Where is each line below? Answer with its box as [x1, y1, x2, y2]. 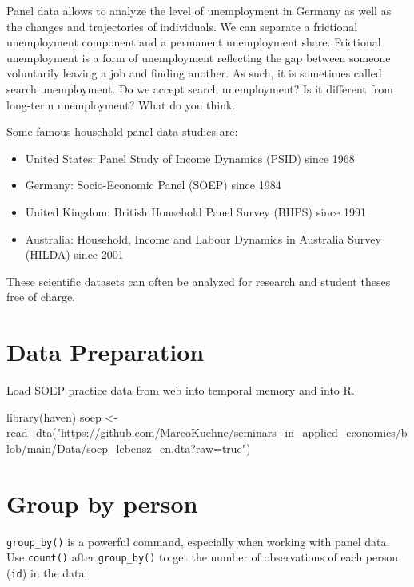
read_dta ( [6, 424, 57, 441]
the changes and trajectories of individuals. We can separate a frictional [6, 18, 358, 34]
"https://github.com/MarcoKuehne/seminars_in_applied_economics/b [56, 424, 408, 441]
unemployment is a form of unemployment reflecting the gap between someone [6, 49, 391, 65]
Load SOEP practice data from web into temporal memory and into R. [6, 382, 355, 399]
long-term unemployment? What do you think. [6, 96, 236, 113]
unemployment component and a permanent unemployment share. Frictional [6, 34, 381, 50]
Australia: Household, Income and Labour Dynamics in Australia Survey [25, 230, 381, 247]
